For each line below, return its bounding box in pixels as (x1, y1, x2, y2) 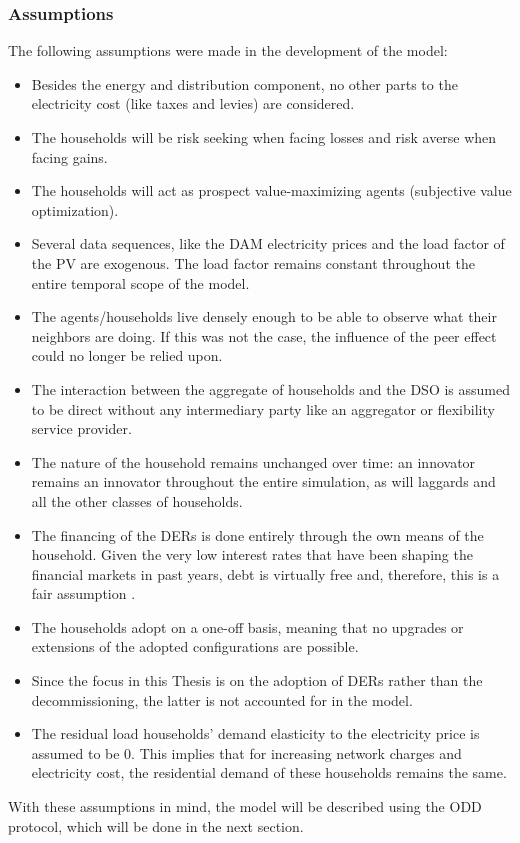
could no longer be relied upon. (31, 345, 223, 366)
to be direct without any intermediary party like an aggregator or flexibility (31, 398, 495, 419)
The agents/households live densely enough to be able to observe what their (31, 306, 497, 327)
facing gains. (31, 146, 108, 167)
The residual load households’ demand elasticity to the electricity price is (31, 723, 480, 744)
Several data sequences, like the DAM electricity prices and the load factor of (31, 233, 505, 254)
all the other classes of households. (31, 490, 243, 511)
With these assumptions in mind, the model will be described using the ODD (8, 796, 482, 817)
